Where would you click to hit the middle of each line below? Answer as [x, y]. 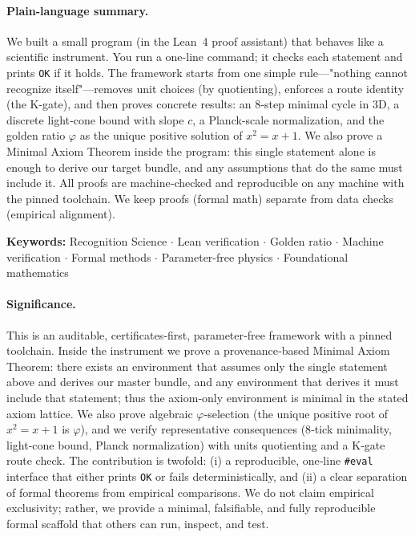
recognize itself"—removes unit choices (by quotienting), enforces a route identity [205, 88]
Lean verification [218, 240]
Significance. [41, 304]
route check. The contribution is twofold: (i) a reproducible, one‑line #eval [190, 460]
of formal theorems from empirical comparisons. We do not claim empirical [190, 492]
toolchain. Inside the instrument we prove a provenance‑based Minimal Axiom [198, 350]
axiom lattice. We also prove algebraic [100, 413]
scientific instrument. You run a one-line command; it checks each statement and [205, 57]
